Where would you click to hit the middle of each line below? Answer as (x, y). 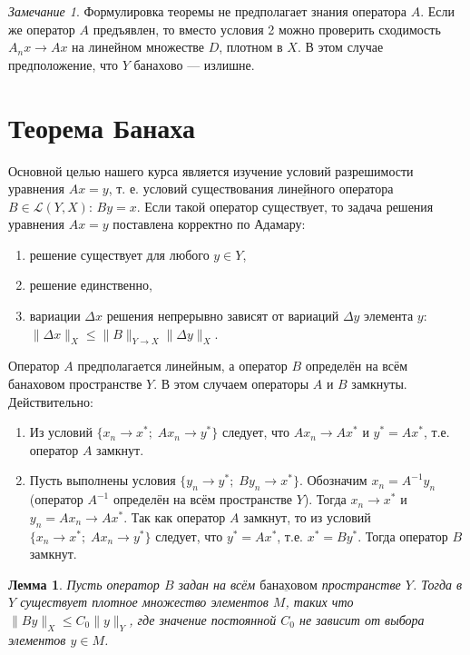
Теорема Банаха (102, 127)
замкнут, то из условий (307, 516)
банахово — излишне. (194, 64)
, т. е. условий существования (191, 189)
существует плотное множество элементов (144, 602)
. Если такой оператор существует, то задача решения (285, 206)
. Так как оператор (175, 516)
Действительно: (51, 401)
